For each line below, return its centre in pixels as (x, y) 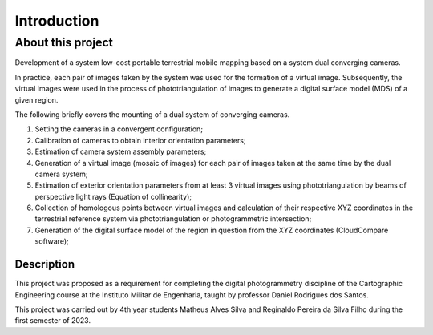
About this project (64, 42)
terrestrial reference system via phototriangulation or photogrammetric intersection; (173, 219)
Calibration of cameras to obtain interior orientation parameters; (140, 140)
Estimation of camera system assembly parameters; (121, 151)
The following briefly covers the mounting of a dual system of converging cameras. (152, 114)
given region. (36, 99)
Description (45, 264)
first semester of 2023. (53, 321)
